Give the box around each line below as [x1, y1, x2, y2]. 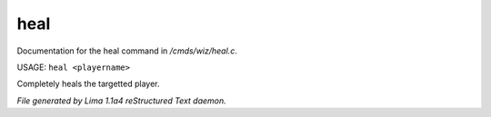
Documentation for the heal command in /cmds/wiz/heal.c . [16, 45, 238, 56]
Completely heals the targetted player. [16, 78, 160, 90]
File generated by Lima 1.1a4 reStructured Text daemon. [16, 95, 226, 106]
